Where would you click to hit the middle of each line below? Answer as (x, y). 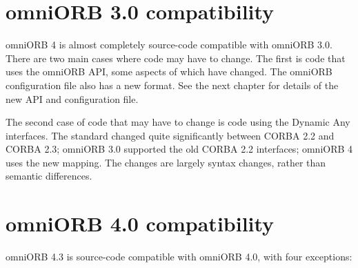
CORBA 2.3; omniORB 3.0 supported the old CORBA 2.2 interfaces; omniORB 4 (179, 149)
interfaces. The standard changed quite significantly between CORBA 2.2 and (170, 135)
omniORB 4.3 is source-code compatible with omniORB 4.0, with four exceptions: (179, 257)
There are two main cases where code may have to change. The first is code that (176, 58)
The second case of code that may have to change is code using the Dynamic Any (178, 122)
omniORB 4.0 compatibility (140, 223)
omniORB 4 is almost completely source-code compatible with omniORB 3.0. (169, 45)
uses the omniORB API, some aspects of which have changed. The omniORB (169, 71)
